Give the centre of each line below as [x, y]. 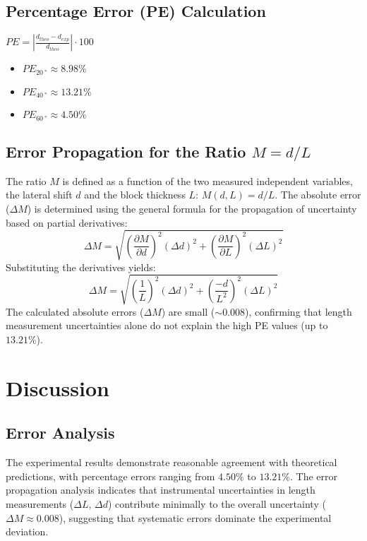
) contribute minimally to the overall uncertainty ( [217, 503]
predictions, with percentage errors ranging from [110, 476]
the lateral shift [39, 195]
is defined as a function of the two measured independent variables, [207, 180]
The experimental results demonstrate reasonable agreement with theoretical [172, 462]
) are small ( [188, 311]
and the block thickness [135, 195]
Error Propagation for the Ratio [126, 151]
